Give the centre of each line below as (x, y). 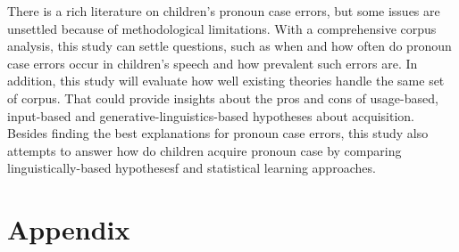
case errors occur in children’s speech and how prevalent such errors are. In (213, 63)
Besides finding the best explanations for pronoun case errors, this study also (218, 133)
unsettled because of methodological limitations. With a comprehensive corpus (222, 28)
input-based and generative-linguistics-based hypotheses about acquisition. (211, 115)
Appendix (69, 229)
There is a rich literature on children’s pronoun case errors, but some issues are (224, 11)
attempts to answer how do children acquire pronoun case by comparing (204, 150)
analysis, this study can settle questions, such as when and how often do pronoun (229, 46)
